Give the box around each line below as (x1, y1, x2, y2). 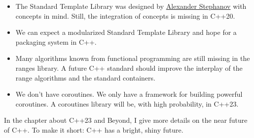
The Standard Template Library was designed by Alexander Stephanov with (15, 1, 247, 11)
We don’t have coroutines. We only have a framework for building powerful (15, 89, 243, 99)
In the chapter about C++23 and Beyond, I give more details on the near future (4, 115, 248, 125)
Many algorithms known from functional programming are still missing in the (15, 53, 250, 63)
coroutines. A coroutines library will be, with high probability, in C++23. (15, 98, 239, 109)
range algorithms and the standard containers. (15, 72, 155, 83)
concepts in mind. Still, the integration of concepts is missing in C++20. (15, 10, 235, 21)
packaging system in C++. (15, 36, 97, 47)
